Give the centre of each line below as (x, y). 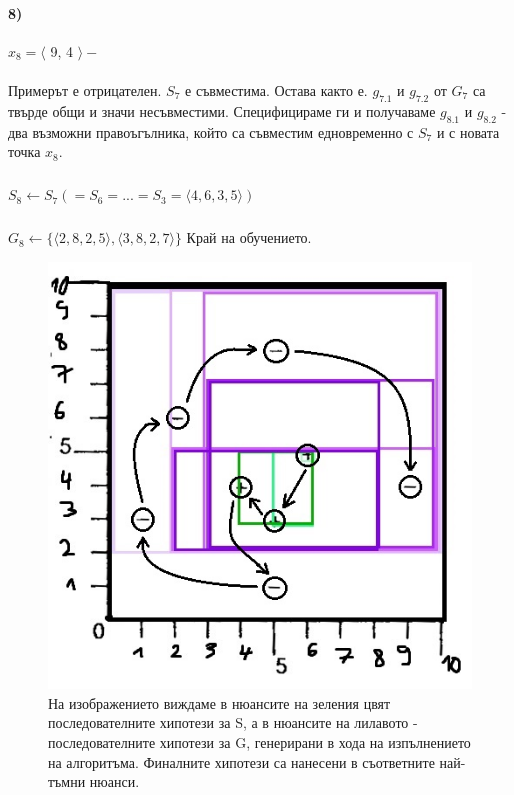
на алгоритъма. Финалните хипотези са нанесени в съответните (241, 761)
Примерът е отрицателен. (85, 89)
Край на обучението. (249, 237)
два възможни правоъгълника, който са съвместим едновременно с (211, 131)
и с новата (468, 131)
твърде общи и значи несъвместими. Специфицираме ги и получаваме (222, 110)
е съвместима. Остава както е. (276, 89)
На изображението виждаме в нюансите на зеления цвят (219, 702)
